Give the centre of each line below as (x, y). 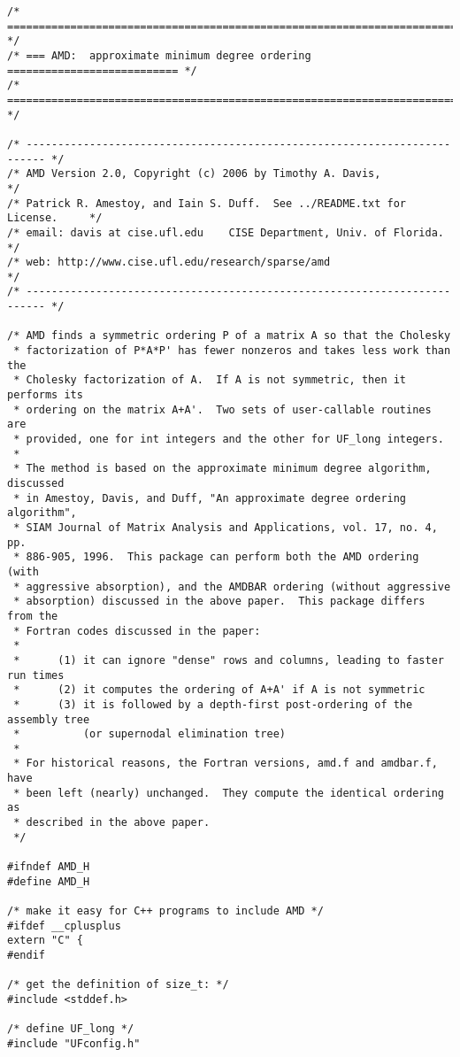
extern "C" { (45, 941)
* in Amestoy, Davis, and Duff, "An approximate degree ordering (210, 498)
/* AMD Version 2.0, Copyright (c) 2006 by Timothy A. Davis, (194, 174)
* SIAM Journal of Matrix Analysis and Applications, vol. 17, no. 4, (226, 527)
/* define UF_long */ (71, 1029)
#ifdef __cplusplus (64, 926)
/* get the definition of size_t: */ (118, 985)
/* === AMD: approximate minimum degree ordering (159, 55)
